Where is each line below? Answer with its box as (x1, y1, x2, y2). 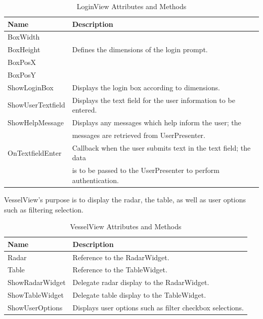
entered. (72, 104, 97, 115)
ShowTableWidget (8, 290, 64, 300)
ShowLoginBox (8, 82, 54, 92)
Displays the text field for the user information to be (72, 94, 235, 105)
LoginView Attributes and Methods (76, 1, 187, 11)
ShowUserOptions (8, 302, 63, 312)
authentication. (72, 174, 119, 185)
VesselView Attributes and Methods (70, 221, 182, 232)
